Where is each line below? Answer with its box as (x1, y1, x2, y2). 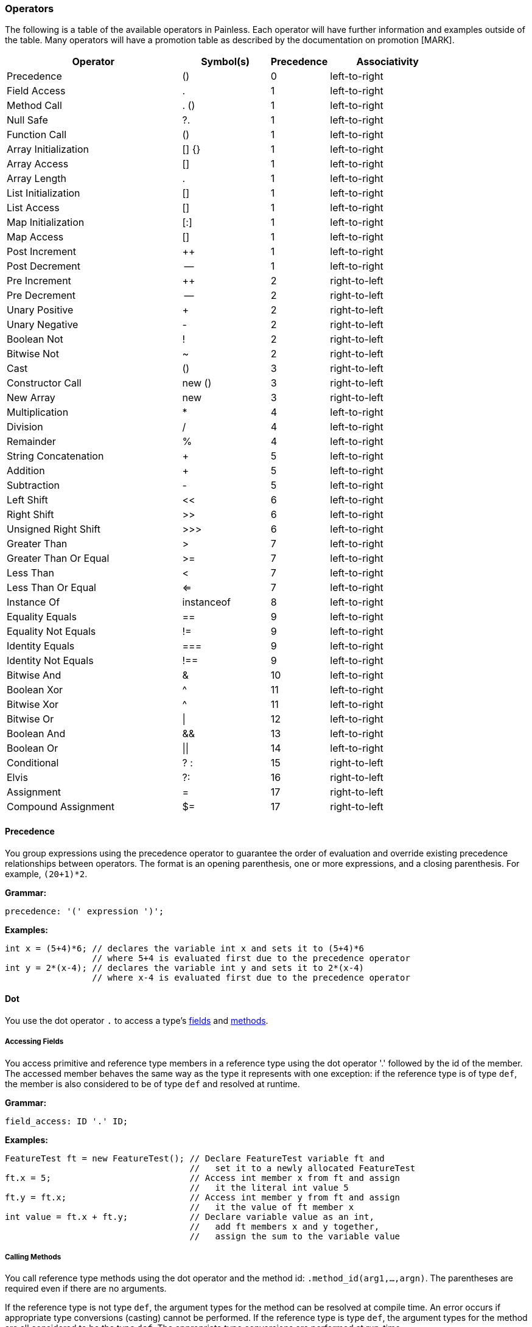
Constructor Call (7, 377, 82, 390)
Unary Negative (7, 318, 79, 331)
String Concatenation (7, 450, 104, 463)
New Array (7, 391, 55, 404)
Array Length (7, 172, 66, 185)
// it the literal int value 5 (189, 1182, 349, 1192)
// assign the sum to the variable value (189, 1231, 401, 1241)
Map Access (7, 231, 64, 243)
